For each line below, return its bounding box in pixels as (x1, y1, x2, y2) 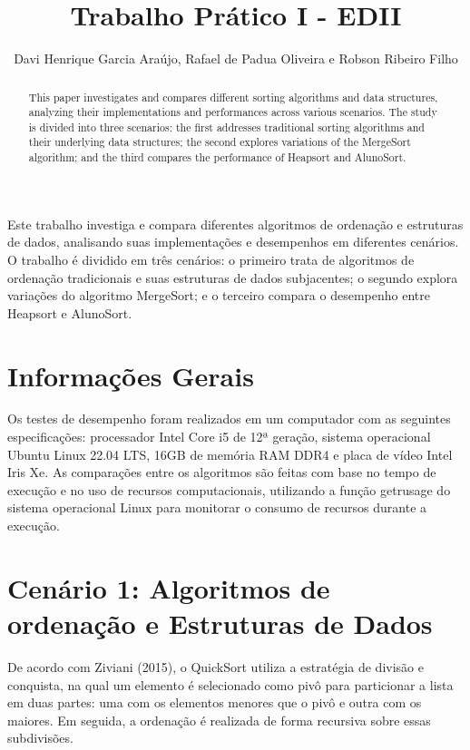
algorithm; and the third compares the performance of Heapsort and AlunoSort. (28, 150, 406, 165)
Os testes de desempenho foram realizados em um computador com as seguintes (7, 409, 451, 428)
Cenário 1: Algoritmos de (7, 569, 330, 606)
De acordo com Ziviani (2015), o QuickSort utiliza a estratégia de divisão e (7, 657, 424, 676)
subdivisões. (7, 728, 73, 747)
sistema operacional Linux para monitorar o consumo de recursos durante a (7, 498, 427, 517)
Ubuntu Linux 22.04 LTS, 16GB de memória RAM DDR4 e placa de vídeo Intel (7, 444, 453, 463)
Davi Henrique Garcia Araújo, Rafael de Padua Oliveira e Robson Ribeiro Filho (14, 49, 458, 68)
